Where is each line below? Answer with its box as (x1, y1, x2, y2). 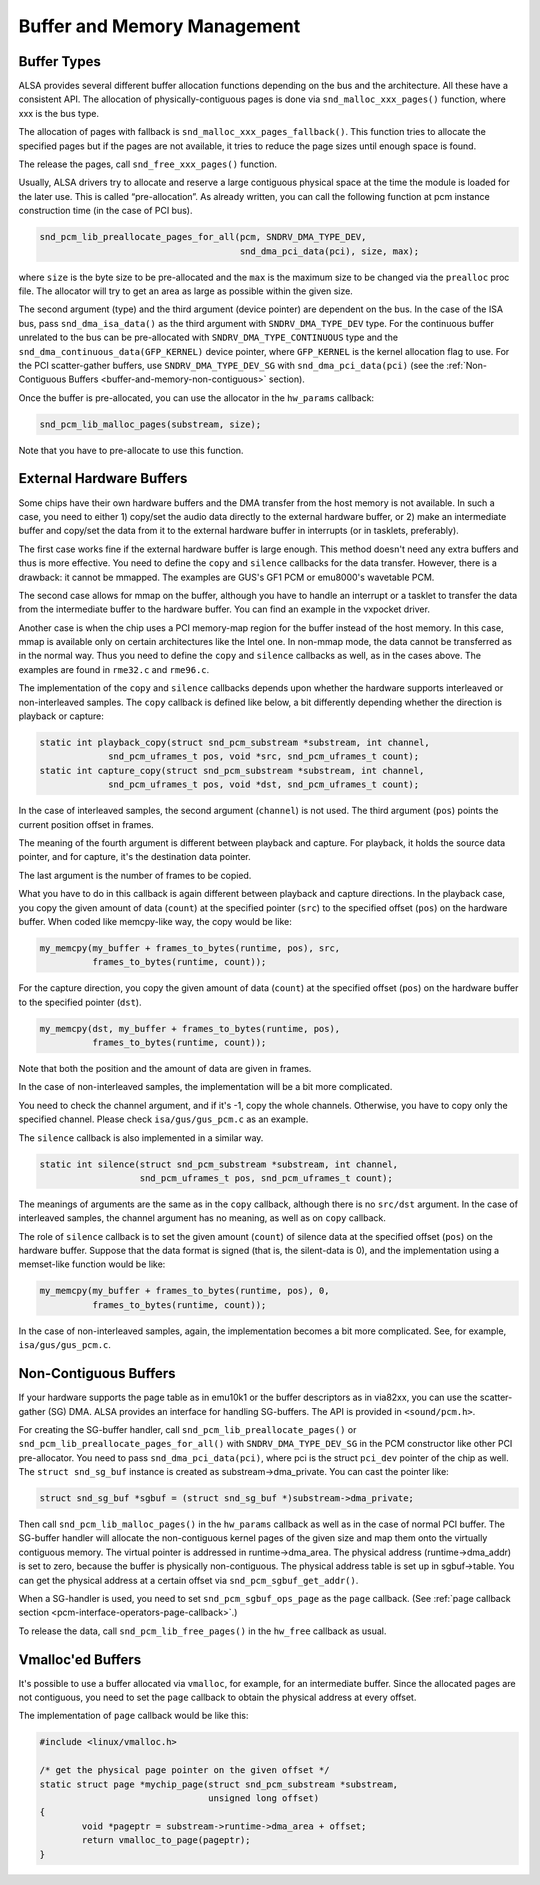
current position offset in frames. (18, 818, 154, 830)
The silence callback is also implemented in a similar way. (18, 1131, 264, 1144)
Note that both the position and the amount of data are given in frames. (18, 1063, 312, 1074)
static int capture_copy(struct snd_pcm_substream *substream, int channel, (39, 765, 425, 776)
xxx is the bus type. (18, 107, 100, 119)
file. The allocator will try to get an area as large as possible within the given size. (18, 285, 354, 297)
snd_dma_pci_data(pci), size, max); (239, 245, 420, 257)
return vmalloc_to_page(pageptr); (81, 1835, 251, 1846)
